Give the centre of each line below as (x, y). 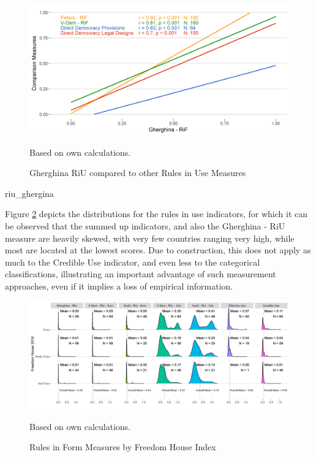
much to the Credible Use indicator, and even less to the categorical (133, 262)
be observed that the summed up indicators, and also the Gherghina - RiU (145, 225)
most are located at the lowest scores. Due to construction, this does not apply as (158, 250)
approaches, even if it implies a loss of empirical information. (119, 286)
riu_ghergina (29, 193)
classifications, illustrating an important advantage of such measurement (141, 274)
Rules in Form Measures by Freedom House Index (123, 447)
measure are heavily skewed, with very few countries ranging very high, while (150, 238)
